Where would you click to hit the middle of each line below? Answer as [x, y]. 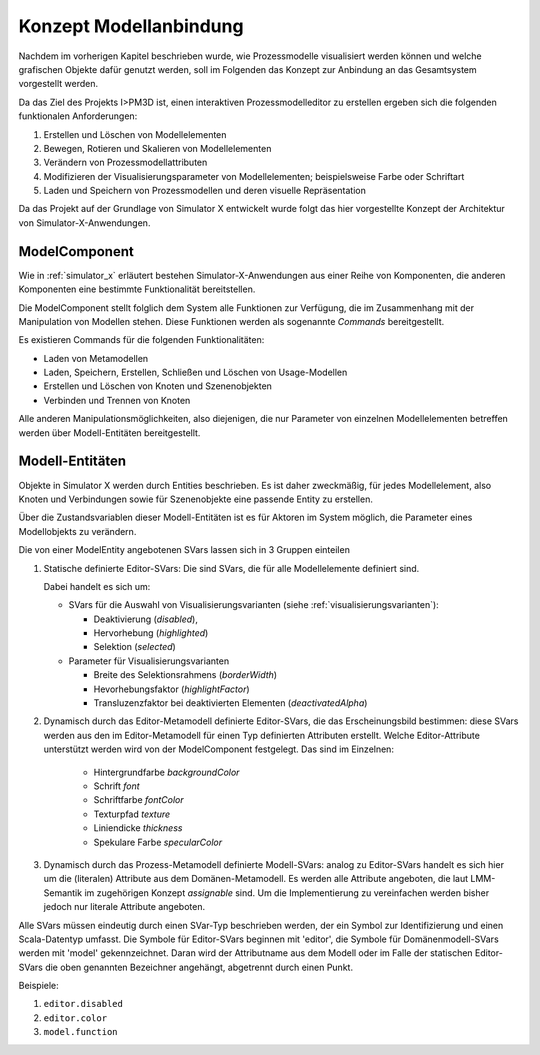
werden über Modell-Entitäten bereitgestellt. [109, 432]
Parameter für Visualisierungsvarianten [149, 661]
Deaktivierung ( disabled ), [146, 619]
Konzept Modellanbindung [131, 26]
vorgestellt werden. [58, 84]
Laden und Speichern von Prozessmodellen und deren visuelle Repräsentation [205, 191]
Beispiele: [38, 986]
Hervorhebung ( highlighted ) [151, 633]
